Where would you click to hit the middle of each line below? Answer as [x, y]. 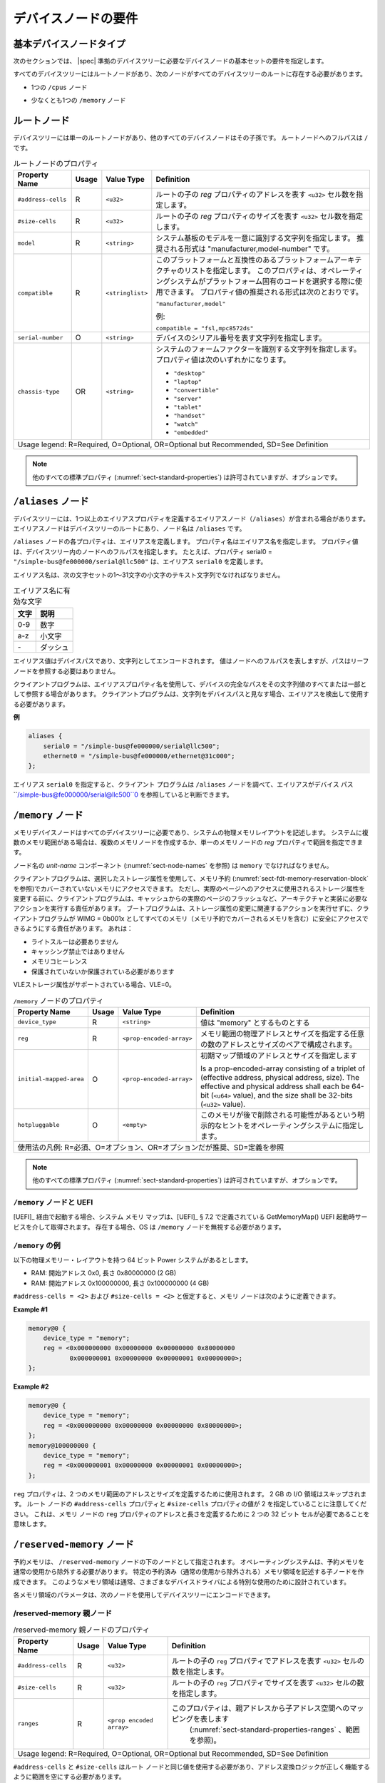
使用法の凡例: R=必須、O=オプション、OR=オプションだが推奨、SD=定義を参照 [151, 1147]
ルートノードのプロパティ [56, 164]
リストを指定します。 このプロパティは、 [252, 271]
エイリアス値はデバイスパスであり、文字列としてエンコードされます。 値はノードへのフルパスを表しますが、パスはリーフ [191, 661]
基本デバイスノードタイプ [70, 44]
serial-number [40, 338]
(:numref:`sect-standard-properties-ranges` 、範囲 [274, 1730]
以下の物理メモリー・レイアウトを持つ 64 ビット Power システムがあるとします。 [133, 1260]
